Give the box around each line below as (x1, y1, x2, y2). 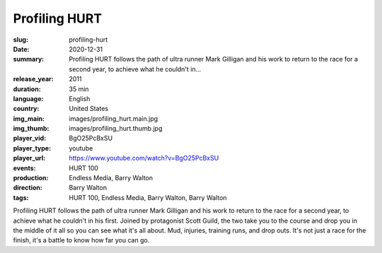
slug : (13, 35, 28, 44)
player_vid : (13, 134, 46, 143)
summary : (13, 55, 45, 64)
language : (13, 94, 44, 102)
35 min (69, 85, 89, 93)
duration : (13, 85, 42, 93)
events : (13, 163, 36, 172)
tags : (13, 193, 29, 201)
